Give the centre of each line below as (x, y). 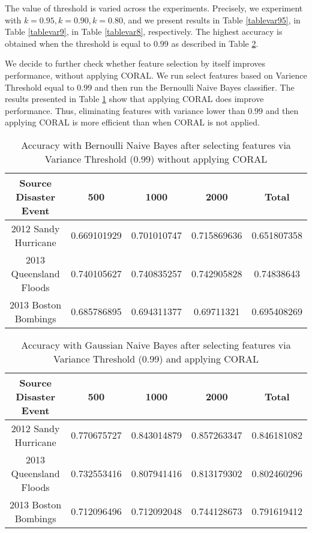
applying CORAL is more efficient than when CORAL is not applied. (132, 122)
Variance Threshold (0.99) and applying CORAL (156, 358)
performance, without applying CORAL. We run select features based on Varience (156, 75)
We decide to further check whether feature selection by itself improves (135, 63)
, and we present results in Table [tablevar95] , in (211, 20)
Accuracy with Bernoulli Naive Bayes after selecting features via (156, 145)
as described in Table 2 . (215, 43)
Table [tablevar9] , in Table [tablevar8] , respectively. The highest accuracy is (144, 32)
